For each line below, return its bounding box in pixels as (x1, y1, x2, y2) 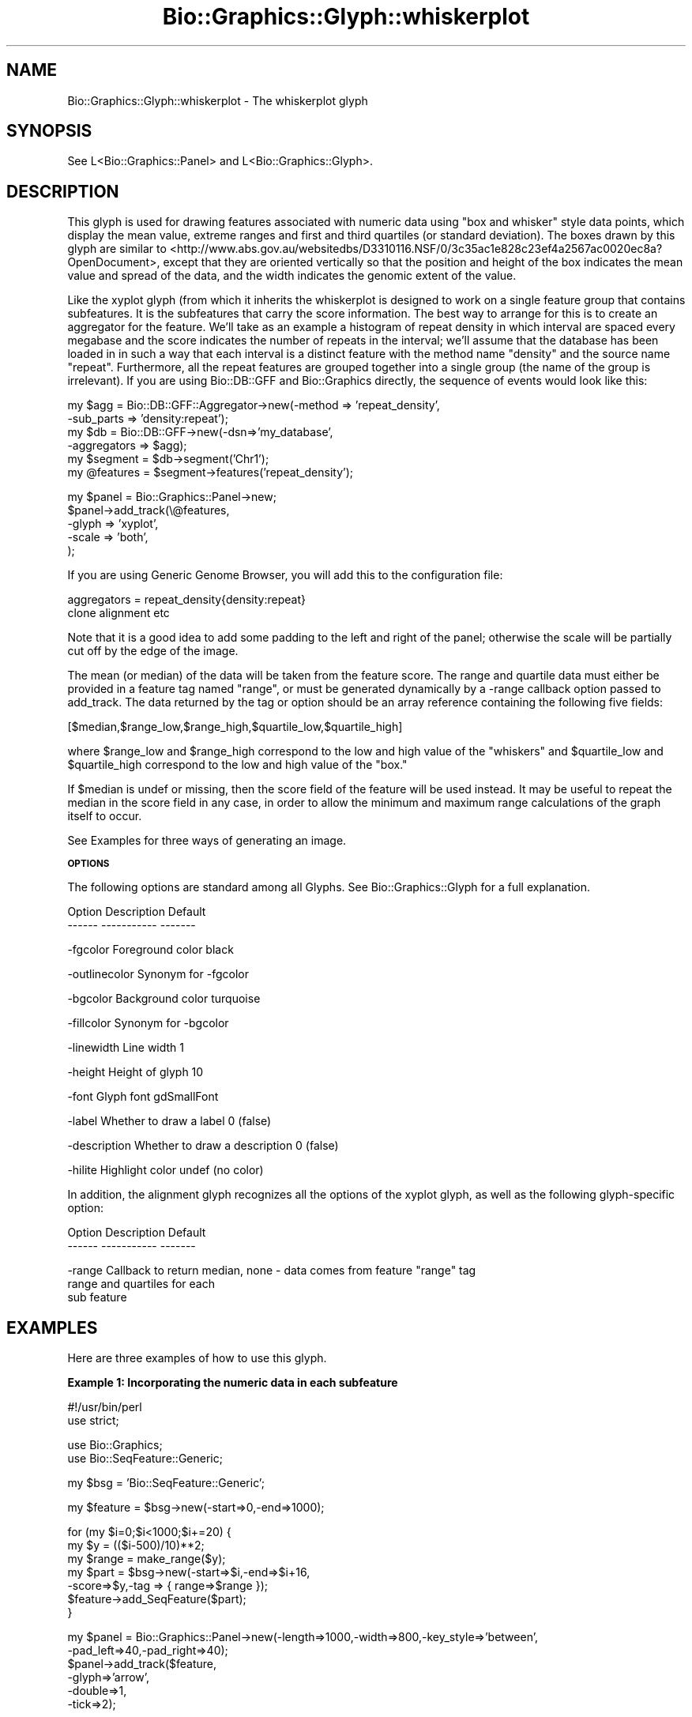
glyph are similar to (67, 242, 167, 256)
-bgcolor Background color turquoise (67, 992, 261, 1006)
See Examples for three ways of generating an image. (67, 834, 347, 848)
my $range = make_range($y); (67, 1552, 226, 1566)
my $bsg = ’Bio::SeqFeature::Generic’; (67, 1476, 265, 1490)
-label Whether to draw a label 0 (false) (67, 1114, 272, 1128)
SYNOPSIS (6, 121, 92, 141)
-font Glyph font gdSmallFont (67, 1090, 219, 1104)
